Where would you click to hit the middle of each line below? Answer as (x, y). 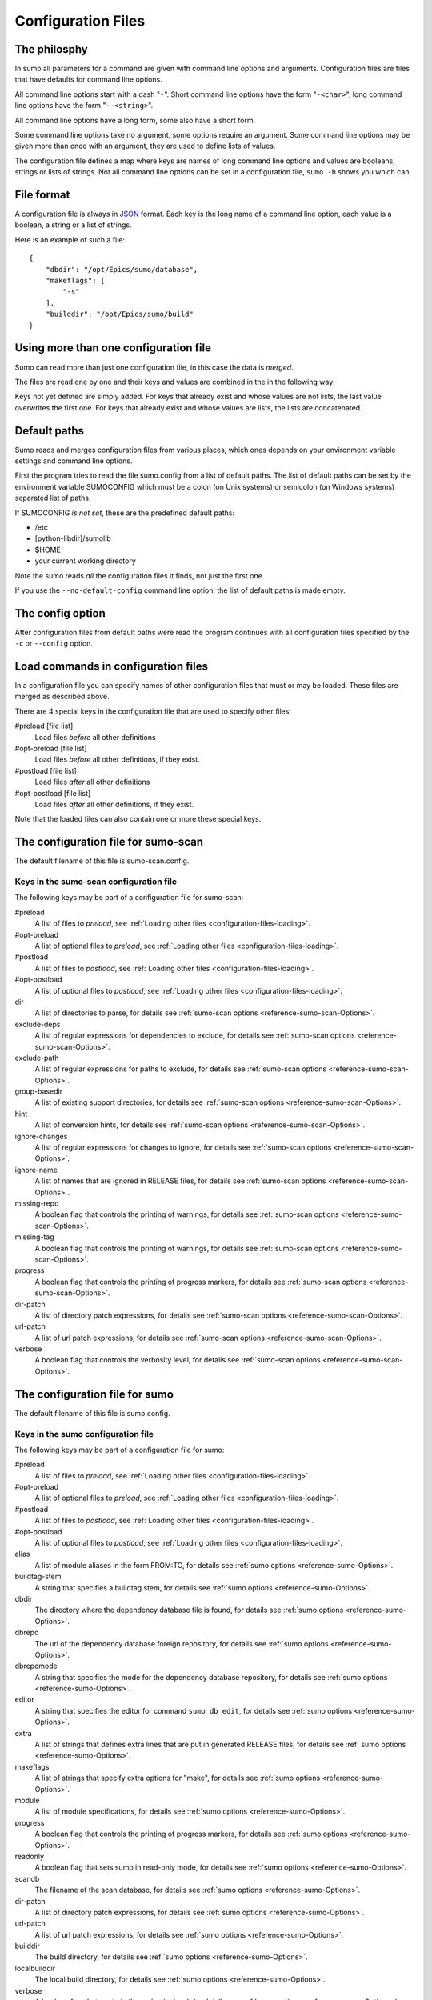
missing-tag (35, 1237)
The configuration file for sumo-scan (109, 842)
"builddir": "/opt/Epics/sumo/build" (119, 314)
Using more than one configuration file (113, 348)
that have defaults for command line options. (89, 79)
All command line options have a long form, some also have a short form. (135, 120)
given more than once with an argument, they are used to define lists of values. (145, 146)
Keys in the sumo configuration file (84, 1434)
